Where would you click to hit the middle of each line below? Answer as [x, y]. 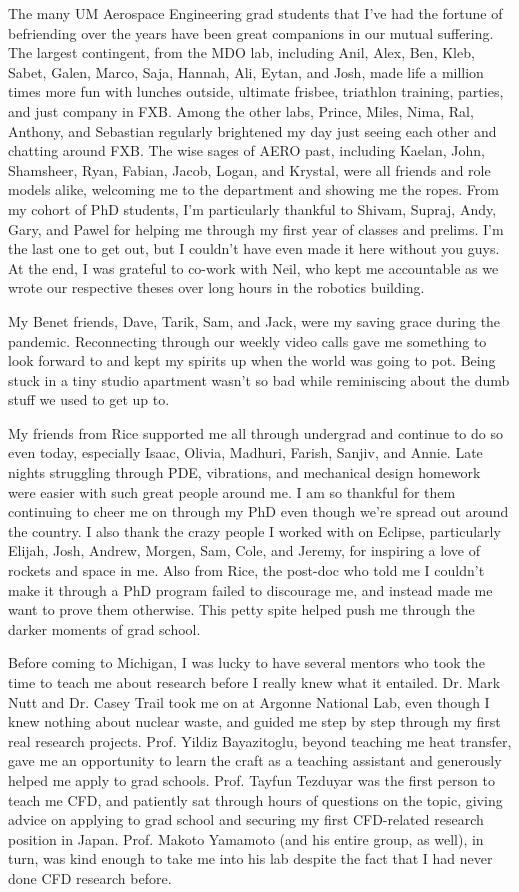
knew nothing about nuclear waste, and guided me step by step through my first [254, 721]
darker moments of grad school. [104, 628]
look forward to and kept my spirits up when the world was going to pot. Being [252, 360]
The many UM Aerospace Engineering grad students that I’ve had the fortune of [255, 13]
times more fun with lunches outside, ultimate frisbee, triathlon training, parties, [256, 91]
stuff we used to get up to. [89, 399]
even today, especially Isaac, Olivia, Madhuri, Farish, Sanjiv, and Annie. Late [245, 452]
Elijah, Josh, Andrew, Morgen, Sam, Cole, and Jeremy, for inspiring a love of [244, 550]
